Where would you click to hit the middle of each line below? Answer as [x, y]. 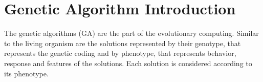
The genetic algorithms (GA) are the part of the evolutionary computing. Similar [131, 33]
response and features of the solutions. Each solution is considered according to [128, 63]
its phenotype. [26, 73]
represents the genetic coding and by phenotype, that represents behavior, [120, 53]
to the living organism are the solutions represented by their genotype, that [123, 43]
